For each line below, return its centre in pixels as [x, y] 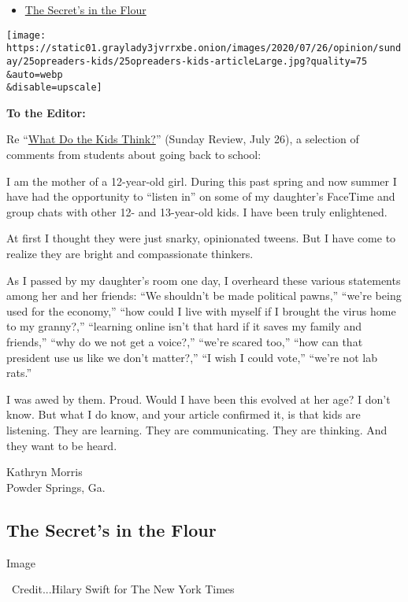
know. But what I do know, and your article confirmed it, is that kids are [184, 414]
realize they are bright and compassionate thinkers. [130, 254]
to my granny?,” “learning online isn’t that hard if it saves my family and [184, 326]
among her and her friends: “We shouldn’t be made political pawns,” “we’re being [204, 295]
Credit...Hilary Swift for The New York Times [123, 589]
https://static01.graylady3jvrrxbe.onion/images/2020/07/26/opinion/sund [204, 48]
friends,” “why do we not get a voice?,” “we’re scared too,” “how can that [185, 342]
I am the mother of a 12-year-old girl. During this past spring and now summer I [202, 181]
